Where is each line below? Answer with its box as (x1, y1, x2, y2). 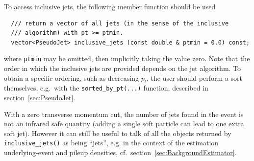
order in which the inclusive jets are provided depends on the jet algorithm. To (4, 63, 241, 73)
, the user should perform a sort (147, 72, 242, 83)
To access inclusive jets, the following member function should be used (4, 1, 216, 11)
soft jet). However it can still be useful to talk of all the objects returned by (4, 128, 231, 138)
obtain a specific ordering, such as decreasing (4, 72, 139, 83)
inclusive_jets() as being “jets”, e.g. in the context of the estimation (4, 138, 219, 148)
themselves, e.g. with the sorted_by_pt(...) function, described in (4, 83, 208, 93)
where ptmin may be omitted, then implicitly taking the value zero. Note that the (4, 53, 250, 64)
